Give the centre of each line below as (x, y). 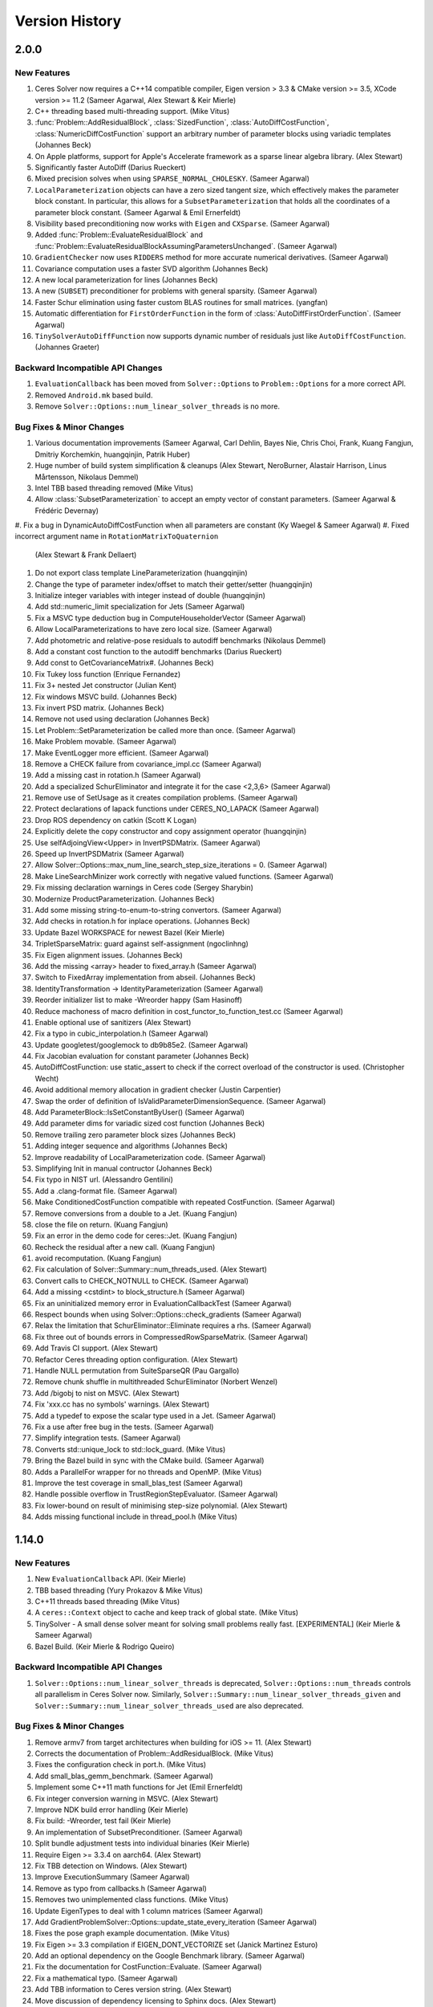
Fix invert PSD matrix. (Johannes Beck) (99, 707)
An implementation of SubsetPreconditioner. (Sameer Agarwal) (139, 1832)
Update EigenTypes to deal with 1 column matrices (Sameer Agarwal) (149, 1911)
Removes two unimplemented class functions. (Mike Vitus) (132, 1899)
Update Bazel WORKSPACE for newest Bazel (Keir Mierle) (130, 932)
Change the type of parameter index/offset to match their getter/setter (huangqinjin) (174, 584)
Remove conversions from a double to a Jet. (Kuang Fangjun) (136, 1213)
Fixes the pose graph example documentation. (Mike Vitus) (132, 1933)
